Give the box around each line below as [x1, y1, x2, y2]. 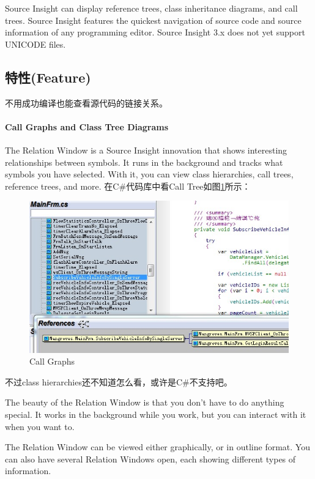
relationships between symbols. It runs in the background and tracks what [5, 155, 283, 168]
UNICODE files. [5, 37, 66, 50]
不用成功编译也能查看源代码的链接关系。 [5, 96, 168, 109]
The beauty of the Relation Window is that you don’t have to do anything [5, 396, 284, 409]
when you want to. [5, 420, 75, 433]
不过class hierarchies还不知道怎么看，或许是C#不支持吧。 [5, 375, 232, 388]
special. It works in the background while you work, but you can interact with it [5, 407, 306, 420]
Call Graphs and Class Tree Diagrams [5, 120, 169, 133]
